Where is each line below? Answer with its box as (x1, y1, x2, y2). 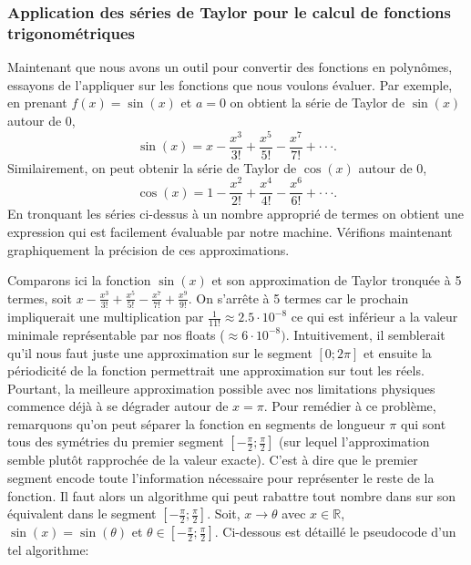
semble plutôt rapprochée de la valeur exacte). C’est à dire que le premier (7, 450, 418, 469)
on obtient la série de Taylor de (230, 93, 405, 112)
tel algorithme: (7, 540, 89, 560)
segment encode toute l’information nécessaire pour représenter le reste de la (7, 468, 435, 488)
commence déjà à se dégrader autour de (7, 396, 229, 416)
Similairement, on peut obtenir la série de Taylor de (7, 158, 297, 177)
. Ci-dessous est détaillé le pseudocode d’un (214, 522, 456, 541)
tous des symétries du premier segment (7, 432, 224, 451)
